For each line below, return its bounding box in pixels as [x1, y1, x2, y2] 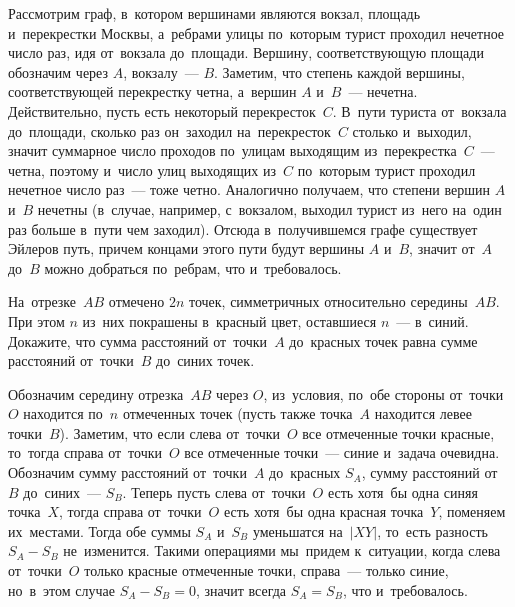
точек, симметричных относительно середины [188, 291, 468, 312]
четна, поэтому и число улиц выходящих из [8, 159, 276, 180]
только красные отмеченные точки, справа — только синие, [84, 560, 449, 581]
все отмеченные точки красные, [302, 422, 495, 443]
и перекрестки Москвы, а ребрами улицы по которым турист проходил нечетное [8, 22, 505, 43]
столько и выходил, [352, 120, 472, 141]
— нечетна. [348, 81, 418, 102]
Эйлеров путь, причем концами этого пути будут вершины [8, 238, 365, 259]
